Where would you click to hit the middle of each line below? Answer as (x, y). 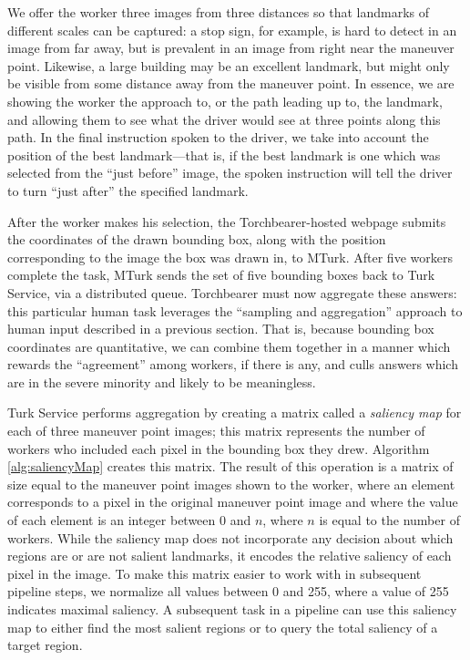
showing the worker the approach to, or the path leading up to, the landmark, (225, 101)
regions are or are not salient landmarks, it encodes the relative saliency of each (230, 556)
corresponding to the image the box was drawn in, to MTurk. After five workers (230, 257)
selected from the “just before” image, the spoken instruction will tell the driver (230, 173)
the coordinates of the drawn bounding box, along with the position (197, 239)
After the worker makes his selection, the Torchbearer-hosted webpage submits (227, 221)
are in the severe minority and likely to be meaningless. (162, 382)
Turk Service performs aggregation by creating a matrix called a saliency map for (235, 412)
